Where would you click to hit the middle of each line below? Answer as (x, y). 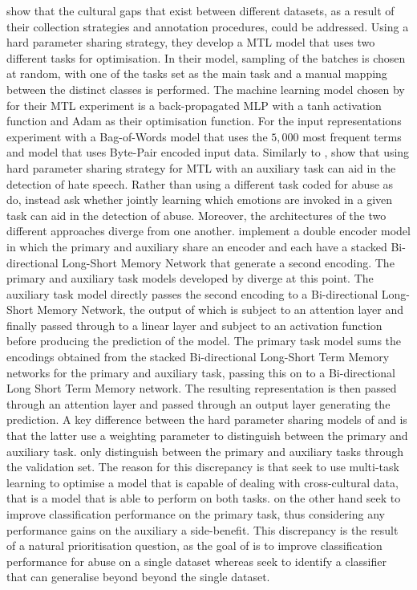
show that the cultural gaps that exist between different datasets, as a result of (200, 10)
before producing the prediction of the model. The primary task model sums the (204, 341)
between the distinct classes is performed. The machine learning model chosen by (206, 89)
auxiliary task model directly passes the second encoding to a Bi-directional (192, 293)
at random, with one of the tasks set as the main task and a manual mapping (197, 73)
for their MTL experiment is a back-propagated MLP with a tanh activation (194, 105)
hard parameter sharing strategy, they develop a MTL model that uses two (191, 42)
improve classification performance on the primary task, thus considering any (196, 514)
